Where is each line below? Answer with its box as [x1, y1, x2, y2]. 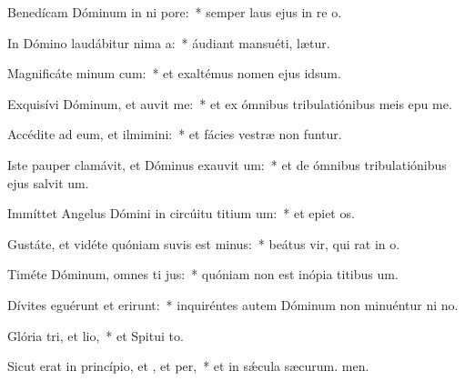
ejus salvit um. [7, 173, 89, 192]
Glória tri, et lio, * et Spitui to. [7, 326, 184, 345]
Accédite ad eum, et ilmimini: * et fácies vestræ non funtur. [7, 125, 342, 144]
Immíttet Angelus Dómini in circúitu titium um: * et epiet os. [7, 204, 355, 223]
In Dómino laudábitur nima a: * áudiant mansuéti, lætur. [7, 33, 330, 52]
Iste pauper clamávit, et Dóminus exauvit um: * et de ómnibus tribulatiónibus [7, 155, 447, 174]
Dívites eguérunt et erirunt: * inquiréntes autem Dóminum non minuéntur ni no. [7, 295, 459, 314]
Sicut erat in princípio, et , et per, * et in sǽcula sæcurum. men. [7, 356, 369, 376]
